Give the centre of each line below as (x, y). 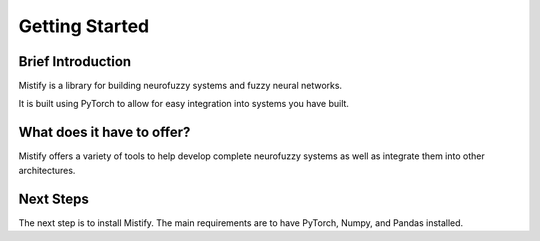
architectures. (47, 170)
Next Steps (53, 198)
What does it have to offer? (104, 132)
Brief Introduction (75, 61)
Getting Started (84, 26)
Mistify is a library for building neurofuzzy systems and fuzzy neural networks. (180, 86)
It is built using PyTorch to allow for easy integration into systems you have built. (184, 104)
